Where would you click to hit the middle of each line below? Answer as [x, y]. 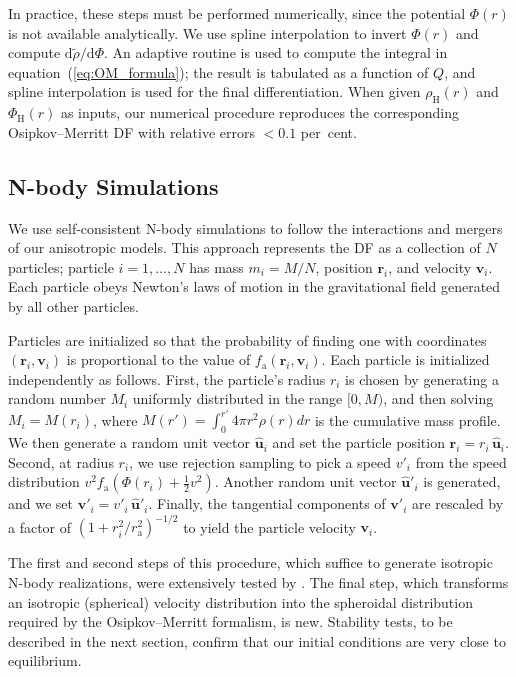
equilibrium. [45, 660]
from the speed [461, 461]
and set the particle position [358, 442]
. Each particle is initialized [405, 359]
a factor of [40, 526]
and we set [41, 503]
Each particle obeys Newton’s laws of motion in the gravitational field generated [254, 286]
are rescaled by [457, 503]
